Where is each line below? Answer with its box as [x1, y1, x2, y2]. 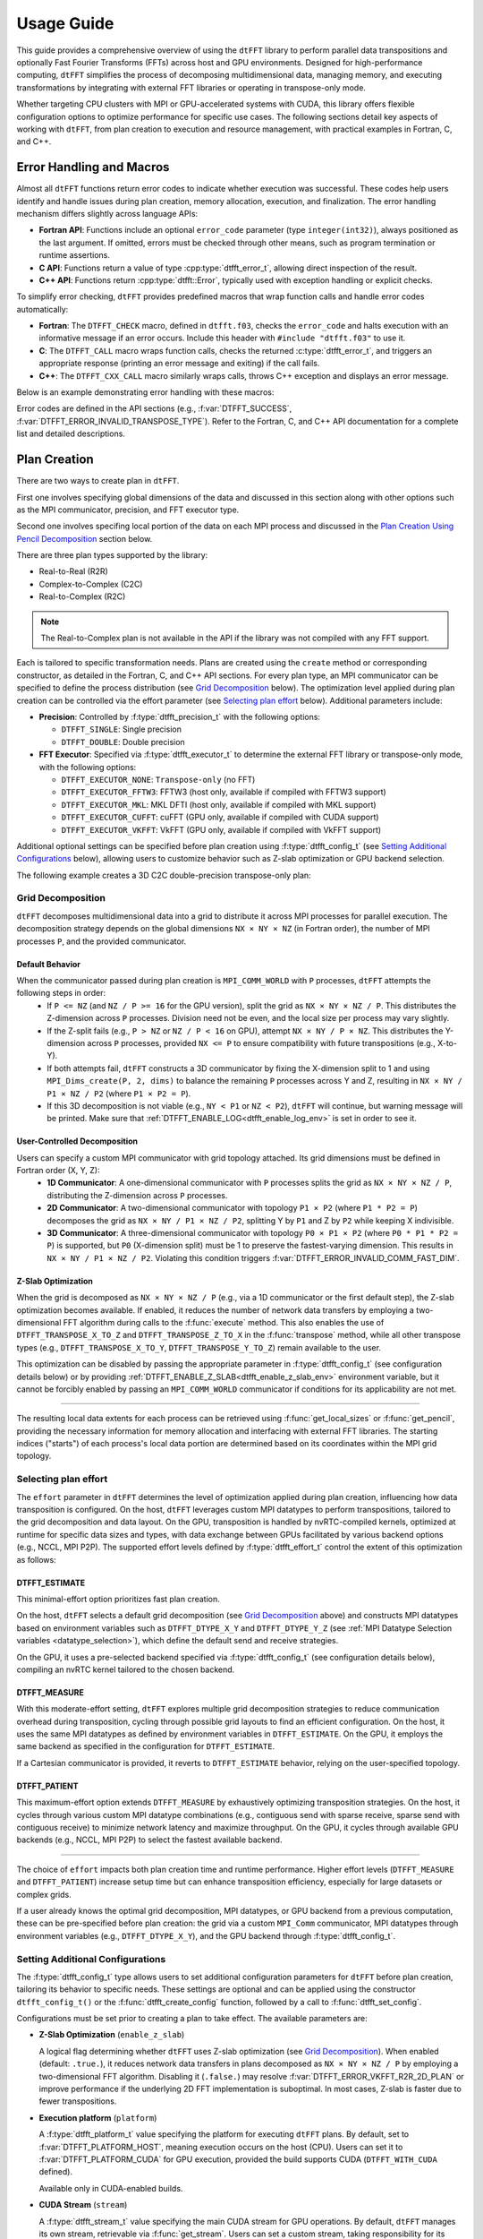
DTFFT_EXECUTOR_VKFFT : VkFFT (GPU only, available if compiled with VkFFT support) [61, 824, 382, 835]
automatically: [16, 304, 69, 314]
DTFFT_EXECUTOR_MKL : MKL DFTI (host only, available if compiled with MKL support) [61, 799, 377, 810]
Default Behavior [16, 958, 80, 969]
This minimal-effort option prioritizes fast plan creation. [16, 1593, 220, 1604]
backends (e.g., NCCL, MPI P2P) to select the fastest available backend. [16, 1834, 283, 1845]
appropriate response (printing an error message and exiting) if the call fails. [38, 358, 320, 369]
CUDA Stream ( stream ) [38, 2200, 128, 2210]
